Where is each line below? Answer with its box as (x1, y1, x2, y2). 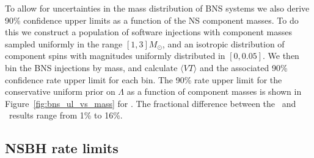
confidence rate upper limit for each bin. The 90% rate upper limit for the (5, 73, 282, 86)
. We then (263, 49, 299, 62)
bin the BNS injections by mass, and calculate (5, 61, 178, 74)
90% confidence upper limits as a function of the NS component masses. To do (5, 13, 299, 26)
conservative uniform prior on (5, 85, 115, 98)
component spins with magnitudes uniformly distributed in (5, 49, 225, 62)
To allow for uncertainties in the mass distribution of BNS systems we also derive (5, 2, 310, 14)
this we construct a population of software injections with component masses (5, 26, 292, 38)
